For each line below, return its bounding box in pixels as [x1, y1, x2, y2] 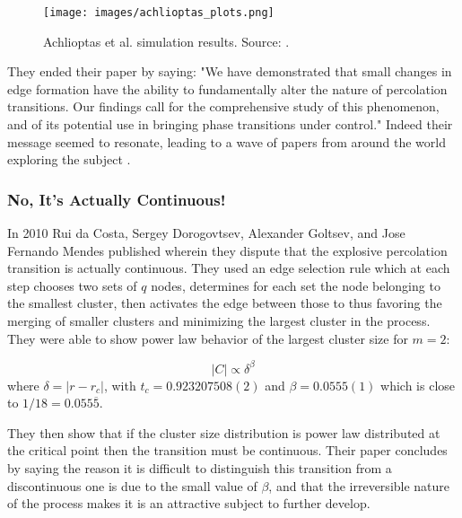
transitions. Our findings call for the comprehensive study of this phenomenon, [7, 97, 440, 116]
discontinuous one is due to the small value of [7, 476, 257, 495]
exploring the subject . [7, 150, 131, 169]
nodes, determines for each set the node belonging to [151, 276, 440, 294]
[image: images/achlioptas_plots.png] [43, 6, 275, 19]
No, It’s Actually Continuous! [7, 188, 226, 210]
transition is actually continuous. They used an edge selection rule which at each [7, 259, 450, 277]
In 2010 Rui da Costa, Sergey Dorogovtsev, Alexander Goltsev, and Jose [7, 224, 405, 242]
